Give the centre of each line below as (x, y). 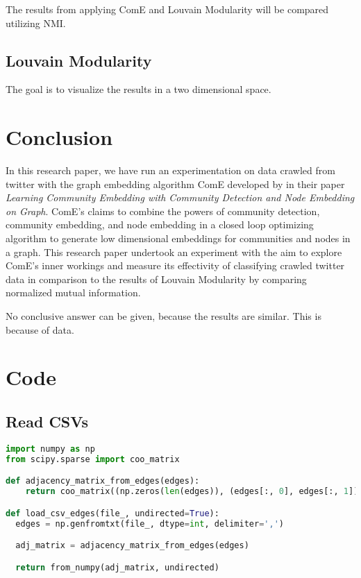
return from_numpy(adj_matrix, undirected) (117, 567)
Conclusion (59, 137)
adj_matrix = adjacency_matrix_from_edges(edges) (132, 546)
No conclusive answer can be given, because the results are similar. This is (163, 316)
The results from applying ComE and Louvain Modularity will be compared (167, 9)
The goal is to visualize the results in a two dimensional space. (138, 89)
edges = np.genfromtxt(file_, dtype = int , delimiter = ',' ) (150, 524)
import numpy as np (50, 449)
